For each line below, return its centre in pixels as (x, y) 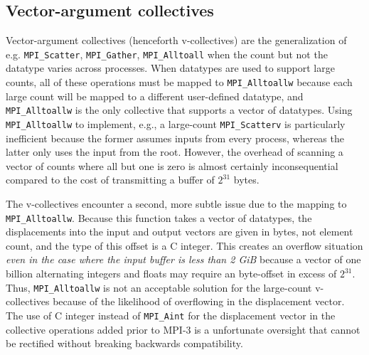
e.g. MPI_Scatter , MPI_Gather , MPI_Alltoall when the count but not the (167, 54)
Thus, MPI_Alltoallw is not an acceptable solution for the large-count (159, 287)
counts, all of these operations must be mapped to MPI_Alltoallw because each (179, 82)
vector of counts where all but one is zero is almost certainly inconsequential (172, 165)
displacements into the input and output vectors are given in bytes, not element (180, 232)
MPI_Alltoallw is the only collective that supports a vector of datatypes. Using (179, 110)
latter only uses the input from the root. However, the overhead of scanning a (175, 152)
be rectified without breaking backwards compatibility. (124, 343)
